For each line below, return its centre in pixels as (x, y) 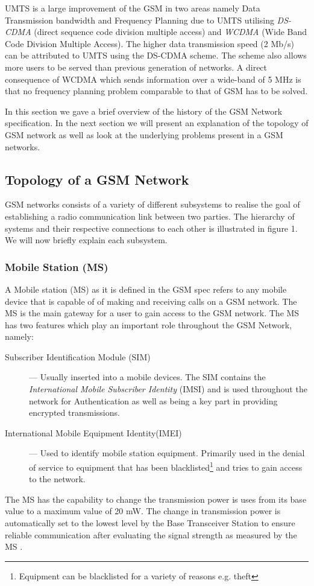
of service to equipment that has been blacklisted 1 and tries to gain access (166, 466)
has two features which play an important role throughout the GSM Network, (149, 324)
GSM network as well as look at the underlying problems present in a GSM (144, 134)
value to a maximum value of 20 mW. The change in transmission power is (143, 511)
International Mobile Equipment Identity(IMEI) (93, 432)
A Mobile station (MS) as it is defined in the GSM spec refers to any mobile (146, 289)
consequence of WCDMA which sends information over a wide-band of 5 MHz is (153, 79)
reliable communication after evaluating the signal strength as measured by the (151, 534)
